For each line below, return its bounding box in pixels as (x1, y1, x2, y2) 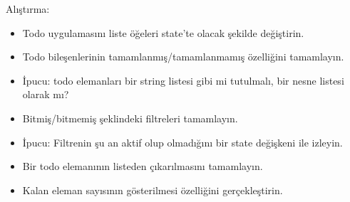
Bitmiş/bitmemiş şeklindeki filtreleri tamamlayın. (22, 110, 238, 125)
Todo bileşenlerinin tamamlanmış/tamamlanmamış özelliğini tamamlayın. (22, 49, 344, 64)
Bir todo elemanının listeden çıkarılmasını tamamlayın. (22, 159, 263, 174)
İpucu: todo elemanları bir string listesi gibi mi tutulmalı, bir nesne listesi (22, 73, 344, 87)
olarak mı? (22, 87, 69, 102)
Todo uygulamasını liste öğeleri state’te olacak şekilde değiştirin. (22, 25, 304, 40)
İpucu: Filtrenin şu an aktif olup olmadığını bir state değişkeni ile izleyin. (22, 134, 343, 149)
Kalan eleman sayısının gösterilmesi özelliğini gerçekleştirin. (22, 182, 283, 197)
